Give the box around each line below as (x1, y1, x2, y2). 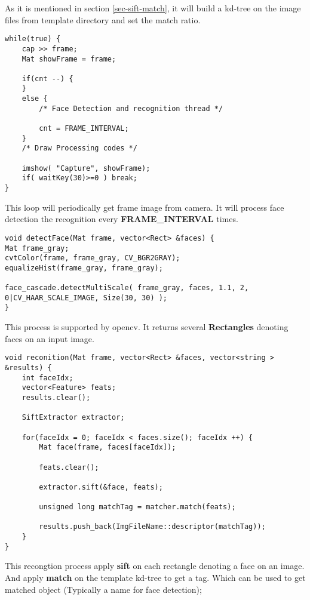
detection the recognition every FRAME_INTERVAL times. (5, 213, 238, 225)
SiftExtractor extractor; (22, 413, 125, 422)
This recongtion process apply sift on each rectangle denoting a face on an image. (5, 559, 305, 572)
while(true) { (5, 35, 61, 44)
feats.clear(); (39, 463, 99, 472)
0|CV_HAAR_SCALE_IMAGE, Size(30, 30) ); (5, 293, 168, 302)
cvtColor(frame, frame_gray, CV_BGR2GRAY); (5, 254, 180, 263)
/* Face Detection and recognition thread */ (39, 104, 223, 113)
